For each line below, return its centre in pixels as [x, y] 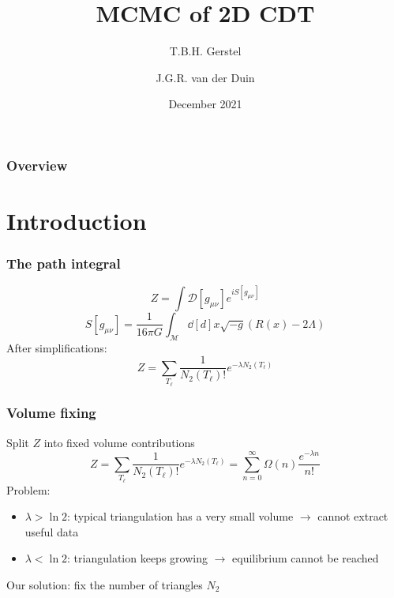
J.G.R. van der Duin [205, 77]
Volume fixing [51, 413]
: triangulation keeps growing [137, 558]
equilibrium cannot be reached [306, 558]
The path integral [64, 263]
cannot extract [353, 516]
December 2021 [205, 104]
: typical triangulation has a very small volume [180, 516]
